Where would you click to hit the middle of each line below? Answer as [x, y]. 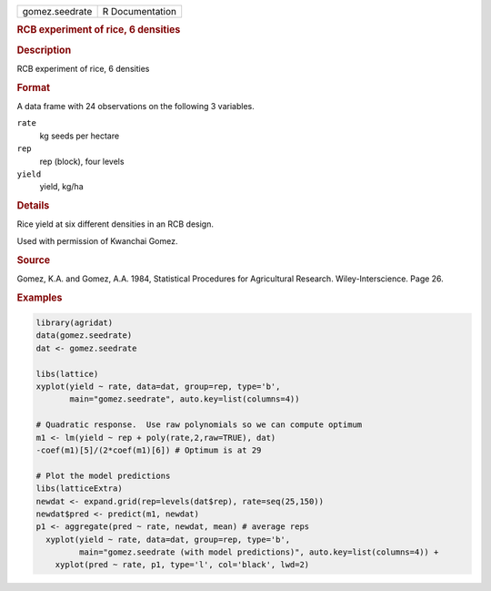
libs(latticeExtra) [79, 489]
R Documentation [140, 11]
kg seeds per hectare [80, 136]
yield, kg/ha [61, 187]
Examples [40, 298]
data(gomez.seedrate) [84, 336]
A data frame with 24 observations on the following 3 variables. [135, 106]
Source [34, 260]
